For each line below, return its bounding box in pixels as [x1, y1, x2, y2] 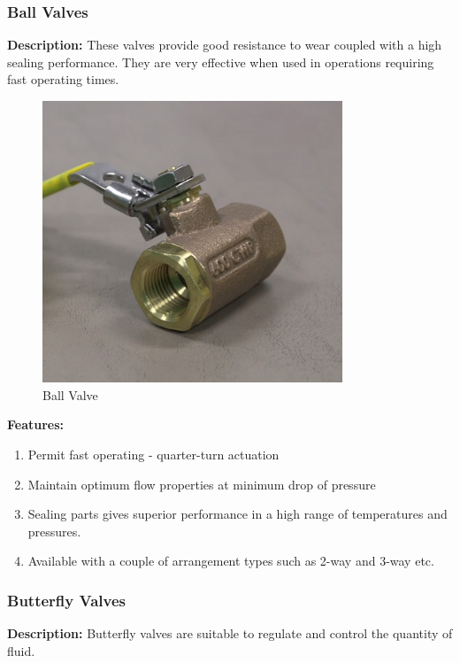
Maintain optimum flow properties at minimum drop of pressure [27, 474, 376, 493]
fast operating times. [7, 70, 119, 89]
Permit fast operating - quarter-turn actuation [27, 445, 280, 463]
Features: [7, 415, 65, 434]
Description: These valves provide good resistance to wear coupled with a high [7, 35, 442, 54]
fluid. [7, 641, 35, 659]
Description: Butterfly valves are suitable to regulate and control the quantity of [7, 624, 453, 643]
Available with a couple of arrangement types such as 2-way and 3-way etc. [27, 551, 434, 570]
